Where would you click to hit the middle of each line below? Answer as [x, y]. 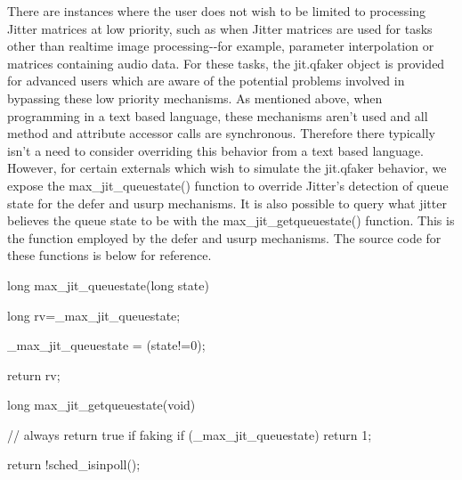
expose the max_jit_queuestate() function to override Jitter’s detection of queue [228, 185]
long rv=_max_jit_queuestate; [94, 315]
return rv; [34, 374]
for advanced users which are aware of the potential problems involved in [206, 81]
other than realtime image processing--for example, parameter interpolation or [221, 46]
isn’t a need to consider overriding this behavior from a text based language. [215, 150]
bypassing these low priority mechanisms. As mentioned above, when [195, 98]
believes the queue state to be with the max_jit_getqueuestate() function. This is [231, 220]
